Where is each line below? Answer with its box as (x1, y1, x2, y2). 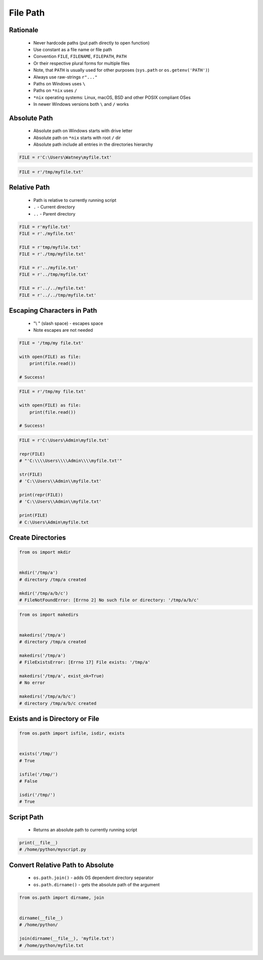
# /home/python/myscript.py (19, 847, 86, 852)
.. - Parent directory (33, 211, 75, 217)
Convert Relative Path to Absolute (9, 861, 114, 869)
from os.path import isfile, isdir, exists (19, 731, 125, 736)
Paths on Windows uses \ (33, 80, 86, 86)
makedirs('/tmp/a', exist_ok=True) (19, 673, 104, 679)
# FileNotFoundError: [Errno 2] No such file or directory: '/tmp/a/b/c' (19, 597, 199, 602)
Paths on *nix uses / (33, 88, 77, 94)
